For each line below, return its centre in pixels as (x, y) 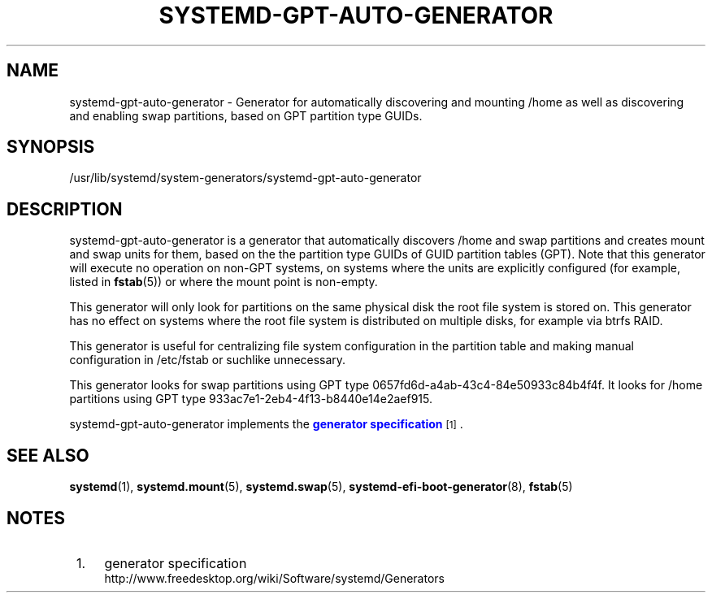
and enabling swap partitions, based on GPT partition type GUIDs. (246, 115)
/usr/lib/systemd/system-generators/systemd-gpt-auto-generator (245, 178)
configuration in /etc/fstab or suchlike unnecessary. (208, 360)
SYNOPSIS (51, 147)
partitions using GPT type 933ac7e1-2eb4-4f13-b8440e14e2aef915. (251, 399)
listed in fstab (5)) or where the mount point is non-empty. (224, 282)
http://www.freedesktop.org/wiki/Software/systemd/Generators (274, 578)
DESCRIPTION (65, 209)
